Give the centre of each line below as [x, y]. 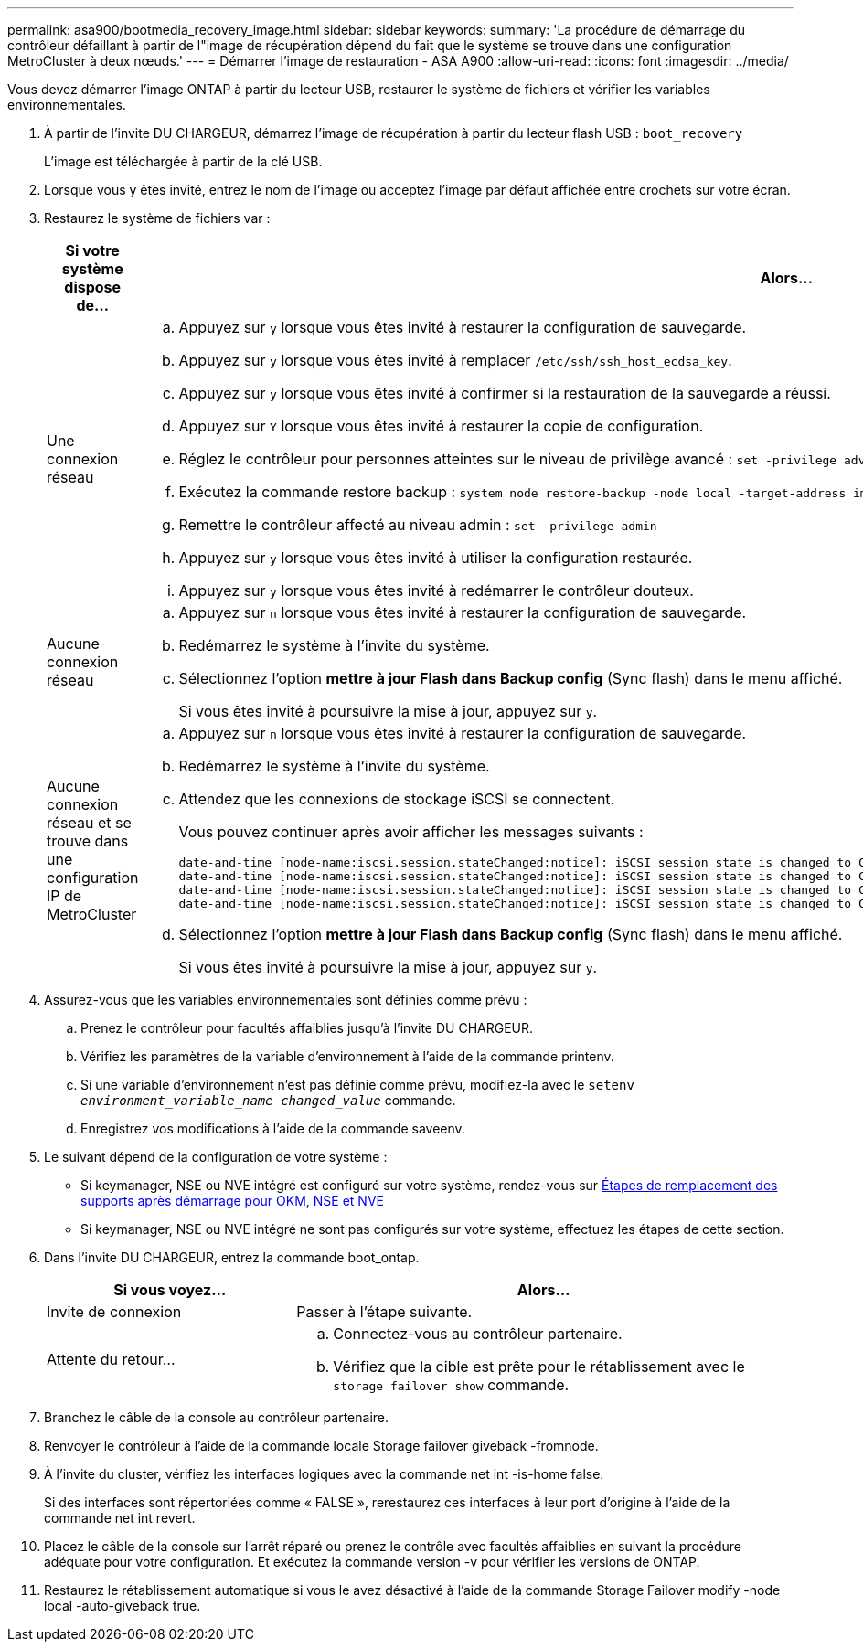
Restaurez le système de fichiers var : [157, 218]
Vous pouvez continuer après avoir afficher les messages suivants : [411, 832]
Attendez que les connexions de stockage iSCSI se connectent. [397, 799]
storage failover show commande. [451, 1385]
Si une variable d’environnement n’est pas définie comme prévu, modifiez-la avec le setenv [357, 1085]
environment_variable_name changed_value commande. [268, 1100]
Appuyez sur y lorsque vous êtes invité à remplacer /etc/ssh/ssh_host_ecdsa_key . [455, 360]
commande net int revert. [120, 1518]
